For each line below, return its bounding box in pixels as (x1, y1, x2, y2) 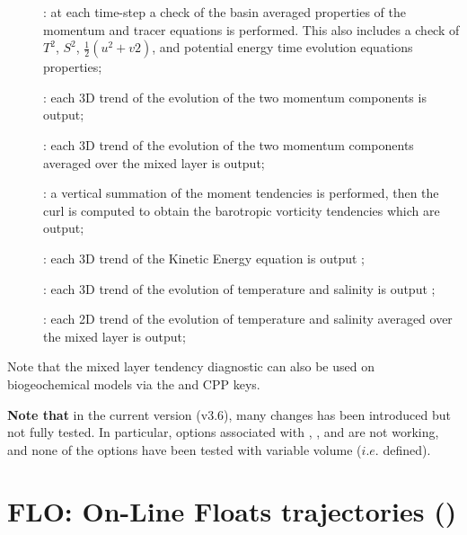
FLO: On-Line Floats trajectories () (7, 493, 457, 530)
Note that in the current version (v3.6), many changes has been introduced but (7, 405, 452, 424)
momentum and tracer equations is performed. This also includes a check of (43, 20, 460, 39)
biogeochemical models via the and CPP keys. (7, 374, 260, 393)
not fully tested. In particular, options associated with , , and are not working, (7, 423, 439, 441)
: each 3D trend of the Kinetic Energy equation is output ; (43, 248, 365, 267)
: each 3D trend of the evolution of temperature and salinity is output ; (43, 279, 436, 298)
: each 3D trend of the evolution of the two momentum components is (43, 87, 427, 106)
